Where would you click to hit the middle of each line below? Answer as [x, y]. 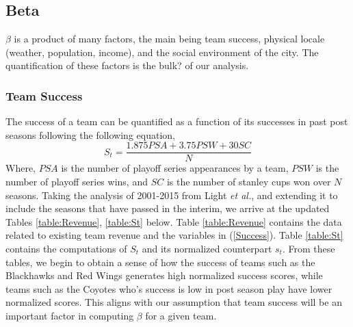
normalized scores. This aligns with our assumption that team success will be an [174, 302]
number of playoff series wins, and [77, 182]
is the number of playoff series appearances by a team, [175, 168]
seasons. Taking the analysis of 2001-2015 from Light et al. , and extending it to [172, 195]
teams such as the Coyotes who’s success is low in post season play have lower [169, 288]
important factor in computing [70, 315]
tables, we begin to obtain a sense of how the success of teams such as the [160, 262]
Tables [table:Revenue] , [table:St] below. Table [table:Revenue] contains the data [174, 221]
